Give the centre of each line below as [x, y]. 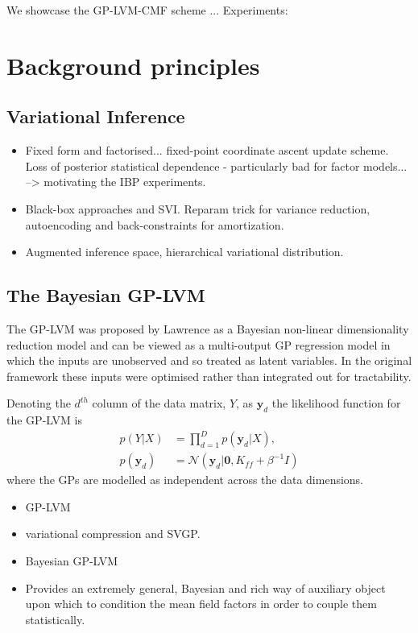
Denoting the [39, 403]
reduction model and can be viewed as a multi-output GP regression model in [199, 344]
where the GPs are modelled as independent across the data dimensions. [185, 480]
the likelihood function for [336, 403]
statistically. [55, 619]
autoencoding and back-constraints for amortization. [155, 224]
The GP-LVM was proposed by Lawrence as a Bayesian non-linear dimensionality [208, 328]
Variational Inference [96, 116]
